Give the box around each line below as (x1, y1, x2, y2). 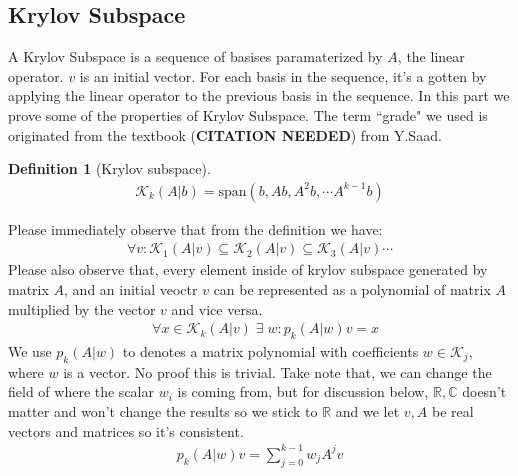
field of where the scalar (8, 381, 154, 402)
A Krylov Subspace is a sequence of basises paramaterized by (8, 46, 383, 67)
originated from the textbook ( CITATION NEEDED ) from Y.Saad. (8, 124, 442, 145)
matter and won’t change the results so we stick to (8, 401, 318, 422)
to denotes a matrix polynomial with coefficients (122, 341, 419, 362)
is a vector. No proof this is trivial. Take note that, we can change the (63, 361, 492, 382)
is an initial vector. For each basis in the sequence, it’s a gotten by (79, 65, 487, 86)
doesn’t (462, 381, 507, 402)
